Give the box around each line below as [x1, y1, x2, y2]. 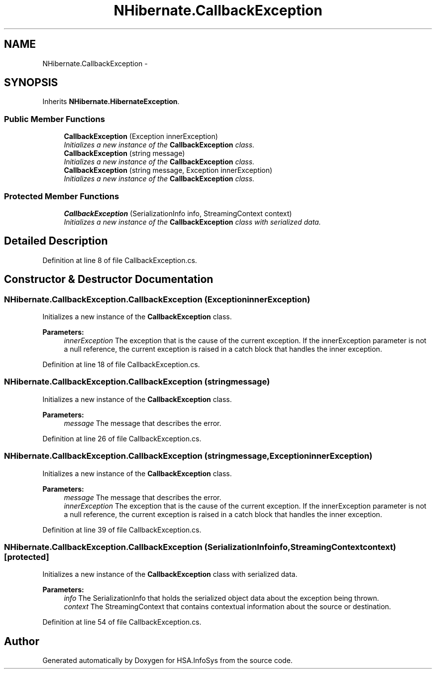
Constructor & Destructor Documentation [4, 273, 214, 286]
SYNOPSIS [4, 76, 58, 89]
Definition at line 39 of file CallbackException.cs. [42, 525, 202, 534]
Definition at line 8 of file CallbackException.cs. [42, 256, 197, 265]
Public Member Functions [4, 114, 105, 124]
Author [4, 635, 39, 648]
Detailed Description [4, 235, 108, 248]
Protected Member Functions [4, 191, 119, 201]
